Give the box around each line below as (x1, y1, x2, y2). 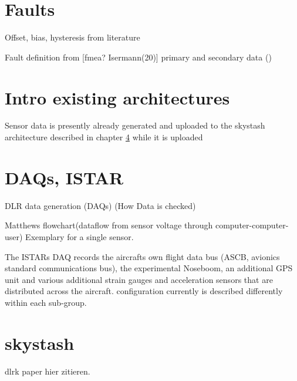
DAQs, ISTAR (5, 165, 124, 189)
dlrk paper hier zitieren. (5, 365, 90, 377)
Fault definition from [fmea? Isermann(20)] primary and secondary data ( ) (5, 50, 272, 63)
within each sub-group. (5, 296, 87, 308)
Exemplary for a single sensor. (25, 230, 134, 242)
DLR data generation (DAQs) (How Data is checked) (5, 199, 196, 211)
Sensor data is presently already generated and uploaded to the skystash (5, 119, 265, 132)
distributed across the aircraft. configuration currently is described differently (5, 285, 283, 297)
